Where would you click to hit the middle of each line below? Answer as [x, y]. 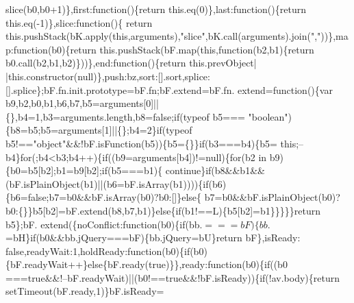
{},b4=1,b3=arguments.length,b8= [79, 116]
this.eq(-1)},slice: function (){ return [79, 22]
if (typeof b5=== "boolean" [231, 116]
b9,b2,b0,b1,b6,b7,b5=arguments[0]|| [82, 103]
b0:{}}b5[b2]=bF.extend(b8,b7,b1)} [81, 210]
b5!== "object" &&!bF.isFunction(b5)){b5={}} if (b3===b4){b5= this [151, 143]
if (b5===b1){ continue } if [156, 170]
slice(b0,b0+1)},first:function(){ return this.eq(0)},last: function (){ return [156, 9]
